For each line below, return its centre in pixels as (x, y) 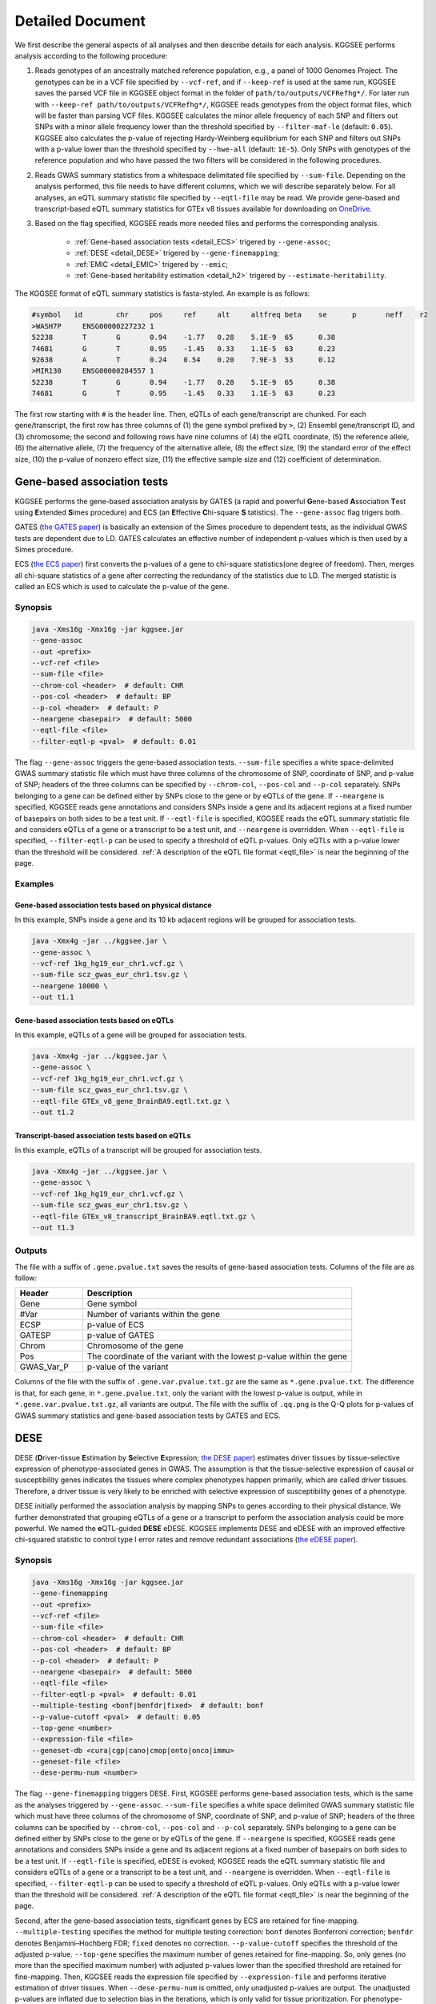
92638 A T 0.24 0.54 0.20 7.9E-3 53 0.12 (184, 360)
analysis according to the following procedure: (91, 55)
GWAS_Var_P (44, 1367)
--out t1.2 (53, 1113)
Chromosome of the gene (135, 1346)
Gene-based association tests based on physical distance (113, 905)
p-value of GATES (120, 1335)
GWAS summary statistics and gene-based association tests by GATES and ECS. (148, 1416)
